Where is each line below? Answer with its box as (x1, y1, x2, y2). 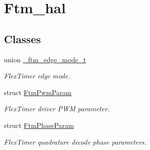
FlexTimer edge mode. (4, 71, 70, 81)
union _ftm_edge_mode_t (4, 54, 86, 64)
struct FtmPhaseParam (4, 120, 74, 130)
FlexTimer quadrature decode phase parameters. (4, 136, 147, 147)
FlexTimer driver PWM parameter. (4, 103, 110, 114)
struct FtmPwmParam (4, 87, 72, 97)
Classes (4, 31, 41, 46)
